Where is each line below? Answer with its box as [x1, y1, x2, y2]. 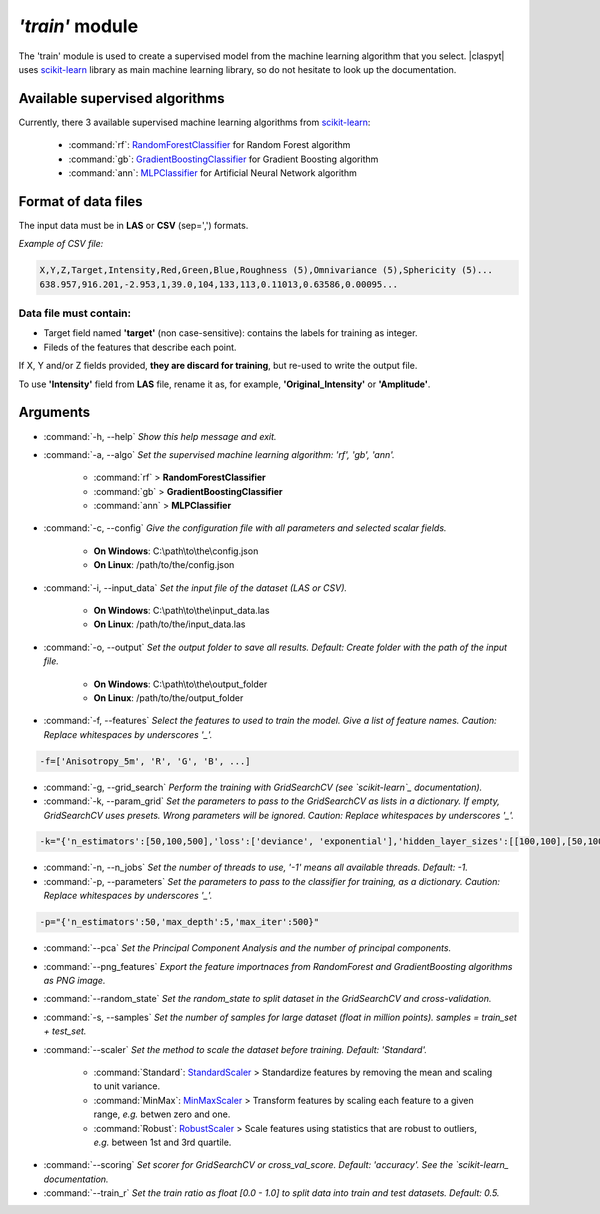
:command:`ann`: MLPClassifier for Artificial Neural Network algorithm [68, 167, 357, 179]
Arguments [18, 404, 91, 421]
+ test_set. [43, 1025, 87, 1037]
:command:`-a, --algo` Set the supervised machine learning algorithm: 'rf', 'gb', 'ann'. [43, 448, 395, 460]
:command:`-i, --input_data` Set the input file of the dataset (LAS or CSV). [43, 581, 348, 594]
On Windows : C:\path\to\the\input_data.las [93, 605, 270, 617]
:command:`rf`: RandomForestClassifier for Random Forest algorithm [68, 139, 351, 151]
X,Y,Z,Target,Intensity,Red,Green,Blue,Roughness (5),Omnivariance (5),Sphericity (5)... [39, 265, 494, 276]
